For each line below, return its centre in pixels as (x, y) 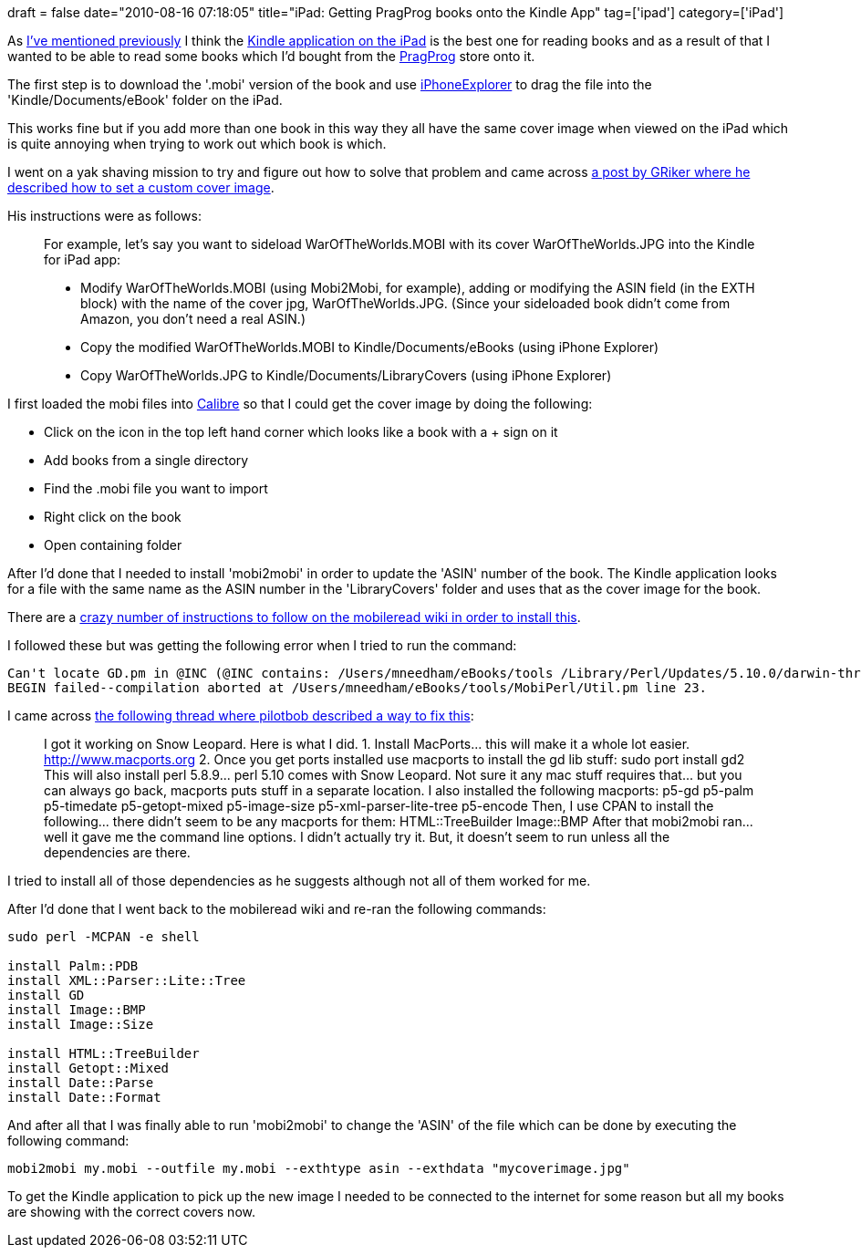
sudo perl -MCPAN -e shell (104, 937)
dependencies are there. (117, 852)
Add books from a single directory (146, 460)
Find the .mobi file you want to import (156, 488)
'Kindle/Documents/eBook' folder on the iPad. (145, 100)
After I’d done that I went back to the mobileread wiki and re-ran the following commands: (277, 909)
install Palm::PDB (73, 966)
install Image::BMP (77, 1010)
